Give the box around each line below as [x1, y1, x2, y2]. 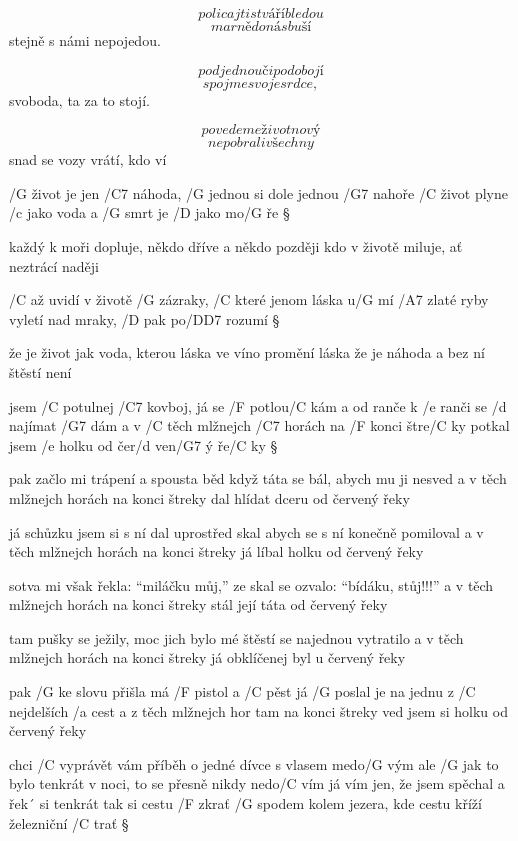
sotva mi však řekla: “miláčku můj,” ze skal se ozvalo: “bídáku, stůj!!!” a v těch [9, 574, 494, 595]
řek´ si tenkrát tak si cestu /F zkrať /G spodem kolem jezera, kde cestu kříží [9, 793, 482, 814]
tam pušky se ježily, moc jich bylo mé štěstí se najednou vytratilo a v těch [9, 627, 464, 648]
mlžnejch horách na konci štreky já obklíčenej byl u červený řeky [9, 647, 406, 668]
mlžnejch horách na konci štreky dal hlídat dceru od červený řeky [9, 487, 410, 508]
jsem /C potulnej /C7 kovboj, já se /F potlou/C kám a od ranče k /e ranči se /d [9, 395, 507, 416]
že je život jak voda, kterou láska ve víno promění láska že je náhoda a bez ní [9, 342, 485, 363]
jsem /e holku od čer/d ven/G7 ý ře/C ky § [9, 434, 278, 455]
